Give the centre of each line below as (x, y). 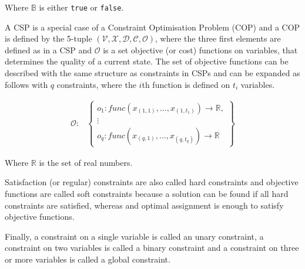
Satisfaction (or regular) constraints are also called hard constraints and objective (152, 182)
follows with (26, 84)
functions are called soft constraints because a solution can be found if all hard (147, 194)
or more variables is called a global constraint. (88, 259)
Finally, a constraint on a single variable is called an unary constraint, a (134, 236)
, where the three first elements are (218, 38)
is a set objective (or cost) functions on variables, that (200, 50)
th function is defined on (186, 84)
